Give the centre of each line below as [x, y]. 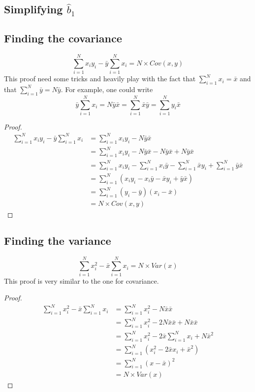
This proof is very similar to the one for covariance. [81, 281]
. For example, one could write [107, 89]
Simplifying [33, 9]
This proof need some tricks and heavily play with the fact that [100, 79]
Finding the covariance [63, 38]
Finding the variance [58, 241]
